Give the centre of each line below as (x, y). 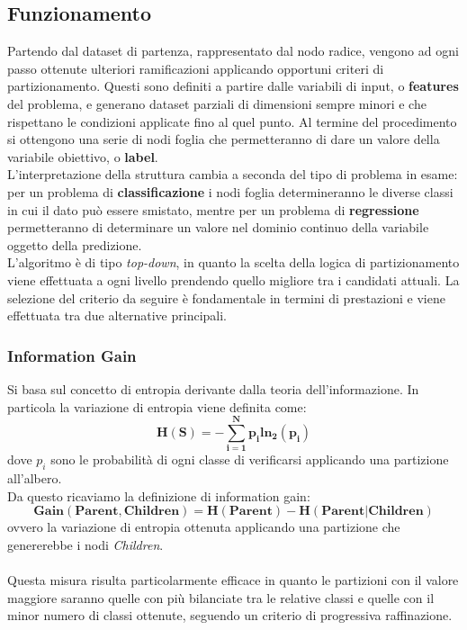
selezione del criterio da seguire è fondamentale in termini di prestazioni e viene (226, 297)
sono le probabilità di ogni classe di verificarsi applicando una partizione (250, 459)
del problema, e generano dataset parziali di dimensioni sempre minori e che (217, 103)
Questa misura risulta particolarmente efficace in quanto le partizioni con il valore (233, 580)
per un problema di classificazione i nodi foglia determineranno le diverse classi (230, 191)
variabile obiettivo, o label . (83, 156)
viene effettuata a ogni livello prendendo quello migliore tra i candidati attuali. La (233, 279)
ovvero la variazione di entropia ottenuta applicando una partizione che (204, 527)
